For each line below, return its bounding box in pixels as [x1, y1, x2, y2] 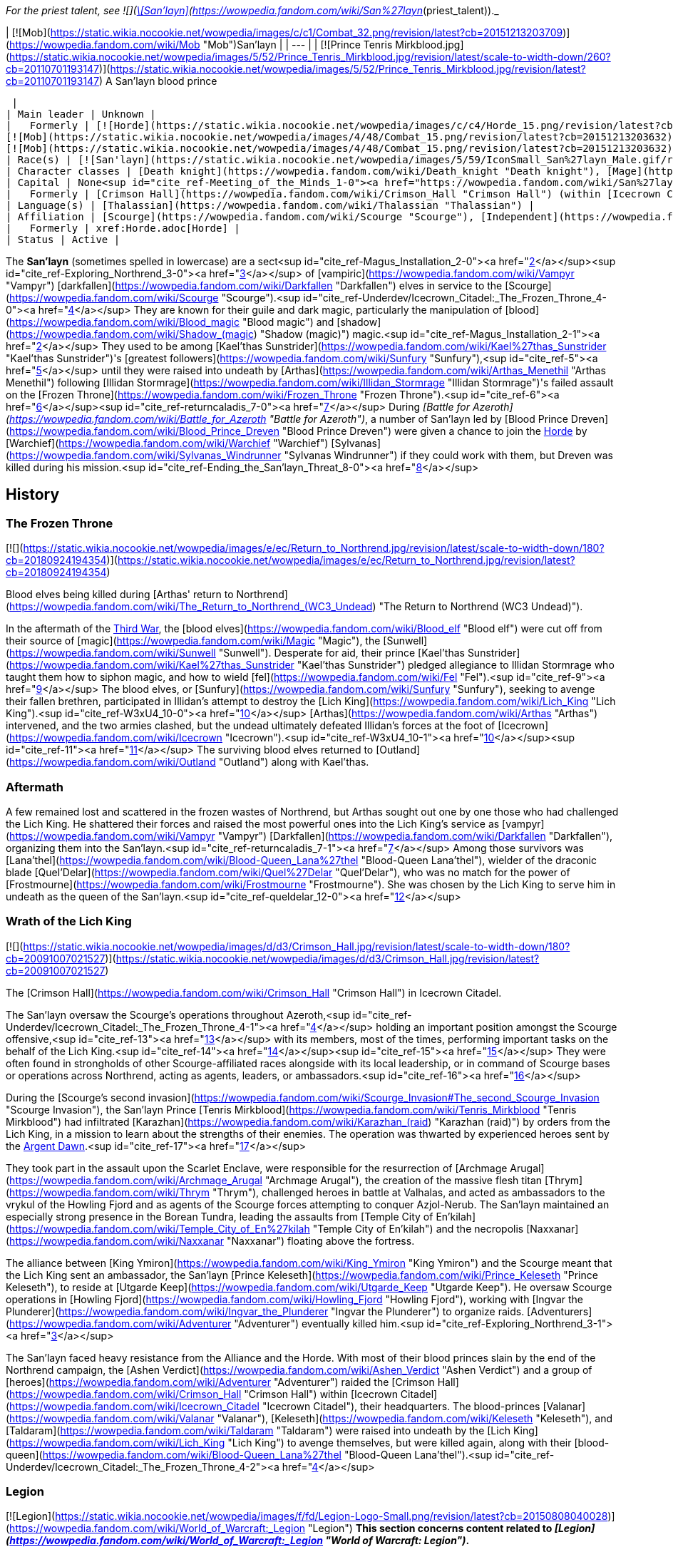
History [6, 485, 60, 504]
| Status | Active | [6, 234, 120, 245]
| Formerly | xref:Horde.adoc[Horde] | [6, 222, 240, 234]
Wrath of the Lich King [6, 914, 132, 929]
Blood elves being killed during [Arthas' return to [6, 588, 234, 601]
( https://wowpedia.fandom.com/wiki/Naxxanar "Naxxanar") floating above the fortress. [6, 1234, 415, 1247]
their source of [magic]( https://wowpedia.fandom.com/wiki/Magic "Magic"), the [6, 634, 381, 647]
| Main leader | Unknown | [6, 108, 156, 120]
